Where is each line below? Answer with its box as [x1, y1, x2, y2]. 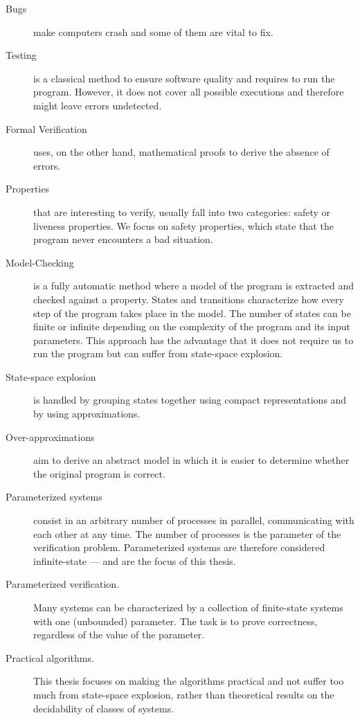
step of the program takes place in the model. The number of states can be [33, 305, 351, 320]
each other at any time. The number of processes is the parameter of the [33, 526, 341, 541]
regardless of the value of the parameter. [33, 627, 205, 642]
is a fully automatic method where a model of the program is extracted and [33, 278, 354, 293]
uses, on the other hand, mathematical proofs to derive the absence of [33, 145, 330, 159]
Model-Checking [6, 255, 74, 269]
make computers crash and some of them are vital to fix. [33, 24, 273, 39]
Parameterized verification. [6, 577, 120, 591]
